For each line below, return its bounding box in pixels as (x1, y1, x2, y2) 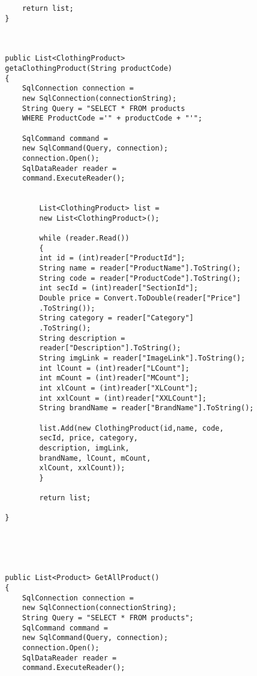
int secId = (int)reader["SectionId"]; (39, 284, 198, 293)
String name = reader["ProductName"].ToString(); (39, 264, 241, 273)
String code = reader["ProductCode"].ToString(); (39, 274, 241, 283)
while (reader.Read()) (39, 234, 129, 243)
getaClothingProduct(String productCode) (5, 64, 173, 73)
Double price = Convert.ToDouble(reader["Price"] (39, 294, 241, 303)
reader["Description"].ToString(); (39, 344, 181, 353)
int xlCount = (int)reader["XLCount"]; (39, 383, 198, 392)
